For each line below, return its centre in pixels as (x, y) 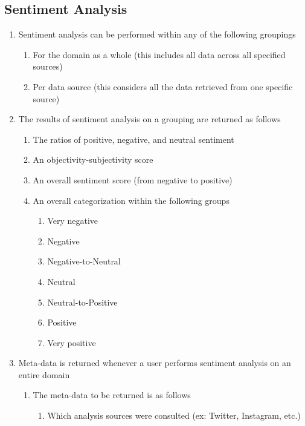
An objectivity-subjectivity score (93, 159)
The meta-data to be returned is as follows (112, 395)
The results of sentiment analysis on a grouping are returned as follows (149, 119)
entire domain (44, 374)
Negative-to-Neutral (84, 261)
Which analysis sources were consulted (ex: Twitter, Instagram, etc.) (174, 415)
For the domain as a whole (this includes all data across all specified (159, 54)
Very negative (73, 221)
